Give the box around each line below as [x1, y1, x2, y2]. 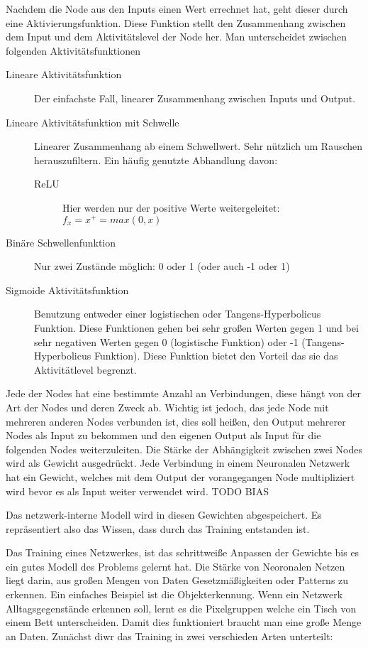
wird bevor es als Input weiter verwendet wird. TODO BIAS [6, 483, 269, 498]
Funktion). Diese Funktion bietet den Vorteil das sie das [94, 348, 338, 363]
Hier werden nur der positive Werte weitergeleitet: [62, 200, 280, 215]
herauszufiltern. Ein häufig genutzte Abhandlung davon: [34, 152, 278, 167]
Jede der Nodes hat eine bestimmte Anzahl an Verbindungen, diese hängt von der [6, 386, 362, 401]
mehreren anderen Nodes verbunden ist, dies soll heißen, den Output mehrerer [6, 414, 346, 428]
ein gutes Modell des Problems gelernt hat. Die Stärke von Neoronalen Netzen [6, 558, 345, 573]
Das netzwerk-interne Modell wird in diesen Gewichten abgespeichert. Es [6, 507, 322, 522]
